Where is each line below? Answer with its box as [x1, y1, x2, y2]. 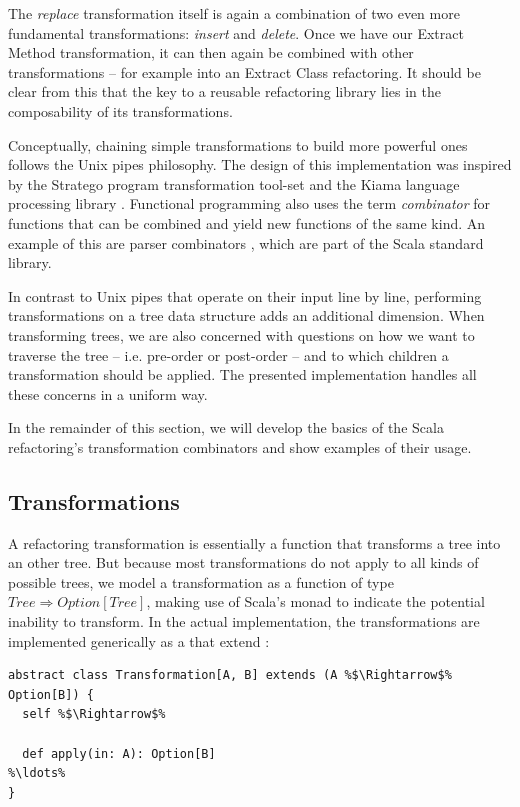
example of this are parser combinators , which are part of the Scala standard [8, 232, 484, 253]
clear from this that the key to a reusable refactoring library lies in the [8, 81, 441, 102]
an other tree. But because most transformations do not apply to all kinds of [8, 552, 479, 573]
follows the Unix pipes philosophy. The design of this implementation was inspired [8, 154, 512, 175]
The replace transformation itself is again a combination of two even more [8, 3, 460, 23]
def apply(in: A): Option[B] [22, 746, 216, 761]
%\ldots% [8, 766, 66, 781]
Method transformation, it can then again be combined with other [8, 42, 414, 63]
